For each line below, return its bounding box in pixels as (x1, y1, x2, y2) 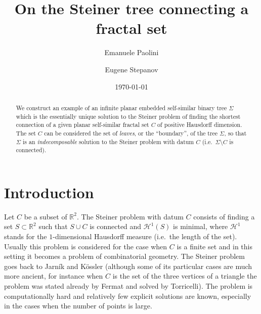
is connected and (90, 221, 142, 232)
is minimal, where (173, 221, 228, 232)
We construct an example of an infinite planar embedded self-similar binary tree (16, 103, 227, 112)
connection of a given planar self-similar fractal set (16, 120, 149, 129)
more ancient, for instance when (4, 271, 103, 281)
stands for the (4, 231, 47, 241)
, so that (224, 128, 247, 137)
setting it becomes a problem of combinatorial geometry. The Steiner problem (4, 251, 245, 261)
